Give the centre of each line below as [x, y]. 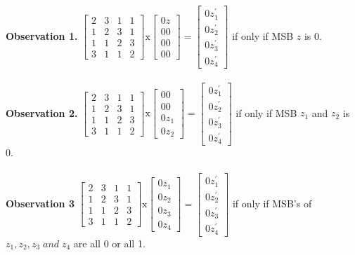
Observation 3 [40, 203]
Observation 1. [42, 35]
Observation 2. [42, 112]
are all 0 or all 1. [109, 243]
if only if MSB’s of [272, 203]
